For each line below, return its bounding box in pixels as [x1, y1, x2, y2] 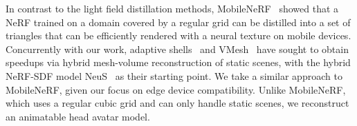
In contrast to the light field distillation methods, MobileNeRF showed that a [6, 1, 339, 15]
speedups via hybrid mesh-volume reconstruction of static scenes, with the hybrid [6, 55, 351, 70]
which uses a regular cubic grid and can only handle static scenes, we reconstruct [6, 96, 349, 110]
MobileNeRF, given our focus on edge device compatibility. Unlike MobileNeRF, [6, 82, 346, 96]
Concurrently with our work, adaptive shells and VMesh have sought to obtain [6, 41, 349, 56]
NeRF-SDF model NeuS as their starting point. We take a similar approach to [6, 68, 342, 83]
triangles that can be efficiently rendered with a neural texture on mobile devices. [6, 28, 351, 43]
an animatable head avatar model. [6, 109, 150, 123]
